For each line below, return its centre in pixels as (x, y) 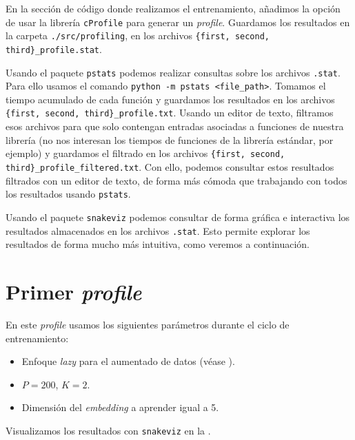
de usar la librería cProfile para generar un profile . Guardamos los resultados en (178, 22)
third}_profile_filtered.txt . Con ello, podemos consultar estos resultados (170, 166)
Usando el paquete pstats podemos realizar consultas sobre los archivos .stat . (173, 72)
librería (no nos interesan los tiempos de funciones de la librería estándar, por (170, 139)
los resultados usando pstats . (68, 194)
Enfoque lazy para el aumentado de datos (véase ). (128, 361)
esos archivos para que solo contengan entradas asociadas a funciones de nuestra (175, 126)
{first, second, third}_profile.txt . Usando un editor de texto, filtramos (170, 113)
